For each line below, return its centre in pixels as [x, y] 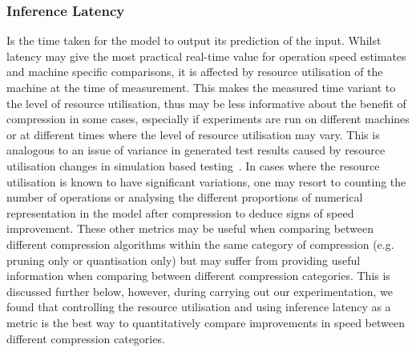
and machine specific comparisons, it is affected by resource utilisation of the [195, 72]
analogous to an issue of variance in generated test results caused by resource [196, 150]
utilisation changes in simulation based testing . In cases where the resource [193, 165]
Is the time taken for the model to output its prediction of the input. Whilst [194, 40]
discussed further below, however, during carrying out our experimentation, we [200, 291]
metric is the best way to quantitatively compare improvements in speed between [206, 322]
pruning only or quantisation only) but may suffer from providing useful [184, 260]
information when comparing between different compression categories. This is [198, 276]
